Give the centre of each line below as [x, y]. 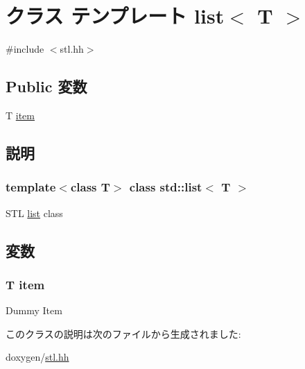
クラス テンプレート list [115, 16]
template [31, 187]
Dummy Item [34, 310]
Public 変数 [46, 86]
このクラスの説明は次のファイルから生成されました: [123, 333]
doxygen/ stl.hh [37, 357]
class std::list [166, 187]
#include [25, 49]
